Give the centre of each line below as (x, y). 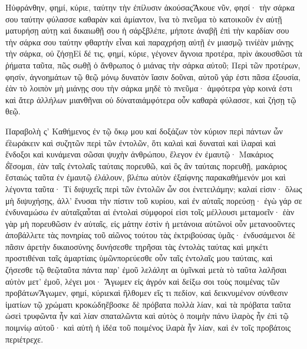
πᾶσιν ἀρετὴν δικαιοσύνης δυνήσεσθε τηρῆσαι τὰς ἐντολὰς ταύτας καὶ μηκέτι (137, 246)
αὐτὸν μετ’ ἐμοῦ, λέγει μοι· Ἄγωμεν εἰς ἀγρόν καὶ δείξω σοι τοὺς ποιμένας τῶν (143, 281)
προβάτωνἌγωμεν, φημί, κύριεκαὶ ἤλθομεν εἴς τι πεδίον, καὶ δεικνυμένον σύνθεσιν (147, 293)
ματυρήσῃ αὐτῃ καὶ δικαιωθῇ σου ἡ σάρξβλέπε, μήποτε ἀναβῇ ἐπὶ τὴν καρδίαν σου (147, 30)
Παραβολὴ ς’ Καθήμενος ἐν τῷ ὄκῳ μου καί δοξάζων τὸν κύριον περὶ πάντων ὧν (144, 131)
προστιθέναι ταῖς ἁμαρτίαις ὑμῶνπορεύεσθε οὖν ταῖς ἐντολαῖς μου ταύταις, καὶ (139, 258)
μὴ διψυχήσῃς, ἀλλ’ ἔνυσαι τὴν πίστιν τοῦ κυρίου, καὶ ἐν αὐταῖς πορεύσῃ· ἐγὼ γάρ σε (154, 200)
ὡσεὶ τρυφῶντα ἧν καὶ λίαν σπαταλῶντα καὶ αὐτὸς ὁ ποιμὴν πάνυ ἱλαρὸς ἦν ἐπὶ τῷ (147, 316)
